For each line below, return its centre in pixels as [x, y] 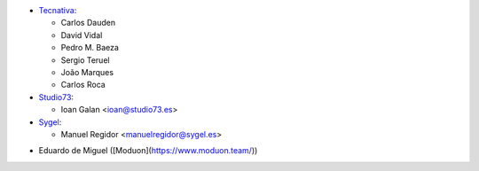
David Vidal [82, 35]
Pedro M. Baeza [90, 48]
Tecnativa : [58, 10]
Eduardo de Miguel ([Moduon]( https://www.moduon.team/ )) [148, 151]
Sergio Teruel [85, 60]
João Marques [87, 72]
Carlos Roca [83, 85]
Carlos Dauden [88, 23]
